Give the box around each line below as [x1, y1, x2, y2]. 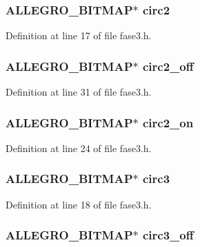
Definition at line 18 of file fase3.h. [6, 197, 152, 211]
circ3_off [142, 226, 194, 244]
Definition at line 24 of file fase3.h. [6, 140, 152, 155]
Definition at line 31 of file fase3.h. [6, 85, 152, 99]
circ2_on [142, 114, 194, 131]
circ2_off [142, 57, 194, 74]
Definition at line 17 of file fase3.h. [6, 28, 152, 43]
